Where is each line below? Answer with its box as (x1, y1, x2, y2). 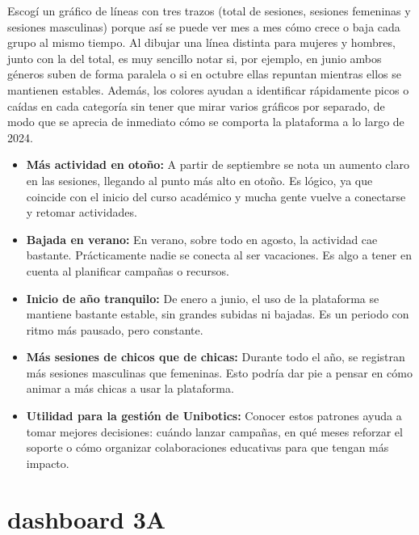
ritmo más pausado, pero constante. (26, 321, 203, 338)
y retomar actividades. (26, 204, 137, 221)
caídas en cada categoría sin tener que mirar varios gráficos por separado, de (7, 97, 385, 114)
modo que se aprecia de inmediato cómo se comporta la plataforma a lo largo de (7, 113, 404, 130)
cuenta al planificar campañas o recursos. (26, 262, 229, 279)
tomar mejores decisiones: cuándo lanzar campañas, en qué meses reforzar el (26, 423, 403, 440)
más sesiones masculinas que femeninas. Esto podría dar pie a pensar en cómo (26, 364, 413, 381)
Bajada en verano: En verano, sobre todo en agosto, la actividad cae (26, 230, 378, 247)
